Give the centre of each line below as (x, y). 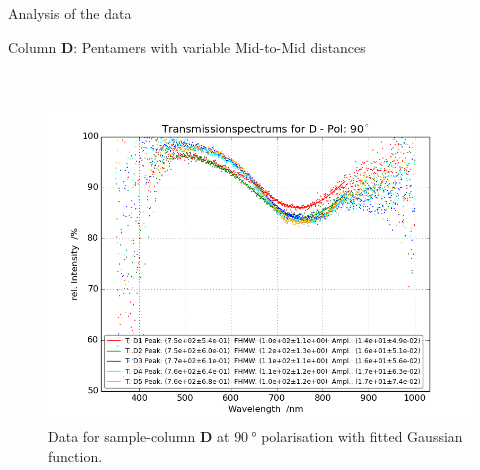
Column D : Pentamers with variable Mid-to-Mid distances (187, 46)
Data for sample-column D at (139, 436)
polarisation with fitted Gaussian (362, 436)
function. (75, 455)
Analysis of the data (70, 13)
